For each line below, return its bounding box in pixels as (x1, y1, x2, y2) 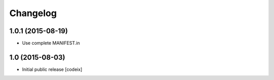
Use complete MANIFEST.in (22, 40, 80, 46)
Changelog (9, 8, 57, 19)
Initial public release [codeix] (22, 66, 83, 72)
